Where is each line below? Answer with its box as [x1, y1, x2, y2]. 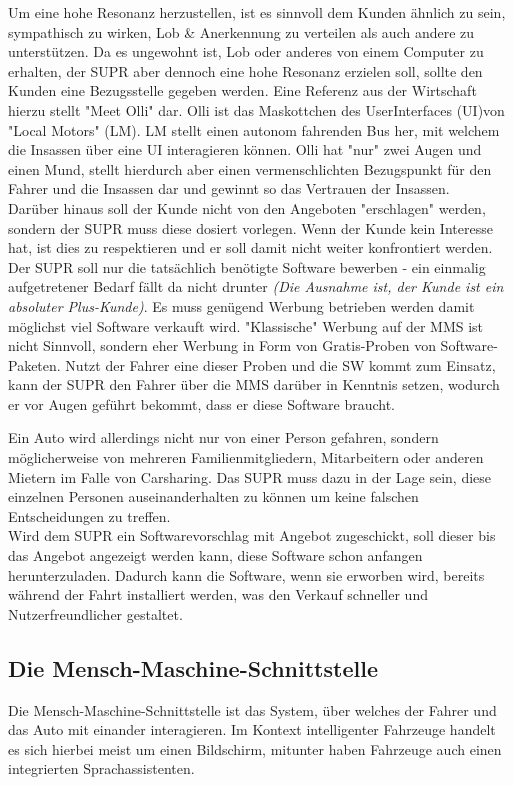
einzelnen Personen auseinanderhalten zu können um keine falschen [8, 486, 419, 507]
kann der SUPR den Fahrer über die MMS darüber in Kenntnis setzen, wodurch [8, 374, 500, 395]
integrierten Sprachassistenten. [8, 758, 195, 779]
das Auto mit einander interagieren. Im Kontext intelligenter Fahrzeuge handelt [8, 719, 496, 740]
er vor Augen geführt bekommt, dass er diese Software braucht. [8, 393, 396, 414]
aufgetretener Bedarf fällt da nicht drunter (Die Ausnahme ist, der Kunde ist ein [8, 276, 504, 297]
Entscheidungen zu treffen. [8, 505, 171, 526]
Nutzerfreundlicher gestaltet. [8, 603, 183, 624]
